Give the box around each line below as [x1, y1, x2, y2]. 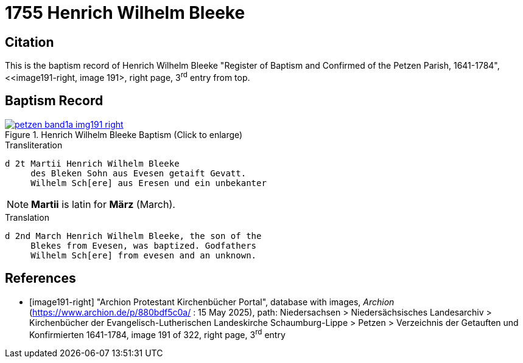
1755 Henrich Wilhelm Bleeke [5, 2, 245, 23]
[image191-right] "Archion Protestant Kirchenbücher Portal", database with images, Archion [29, 296, 395, 307]
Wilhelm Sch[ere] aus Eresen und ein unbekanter [30, 178, 267, 188]
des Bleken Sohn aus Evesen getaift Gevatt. [30, 168, 247, 178]
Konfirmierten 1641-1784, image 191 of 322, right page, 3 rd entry [29, 327, 286, 340]
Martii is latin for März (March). [31, 198, 175, 210]
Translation [5, 212, 49, 223]
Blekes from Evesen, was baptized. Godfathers [30, 240, 257, 251]
